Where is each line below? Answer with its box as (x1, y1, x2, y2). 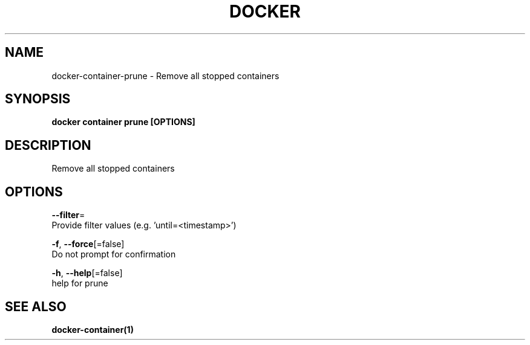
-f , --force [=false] (51, 239, 125, 250)
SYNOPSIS (5, 91, 71, 107)
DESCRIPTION (5, 137, 91, 153)
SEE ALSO (5, 298, 67, 314)
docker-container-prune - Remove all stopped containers (51, 70, 280, 81)
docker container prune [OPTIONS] (51, 117, 195, 127)
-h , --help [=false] (51, 268, 123, 279)
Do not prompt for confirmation (51, 249, 176, 260)
